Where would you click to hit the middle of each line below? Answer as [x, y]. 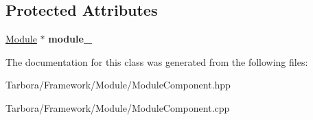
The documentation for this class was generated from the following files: [157, 61]
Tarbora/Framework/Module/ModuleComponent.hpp [118, 85]
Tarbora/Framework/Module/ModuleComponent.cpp [118, 107]
